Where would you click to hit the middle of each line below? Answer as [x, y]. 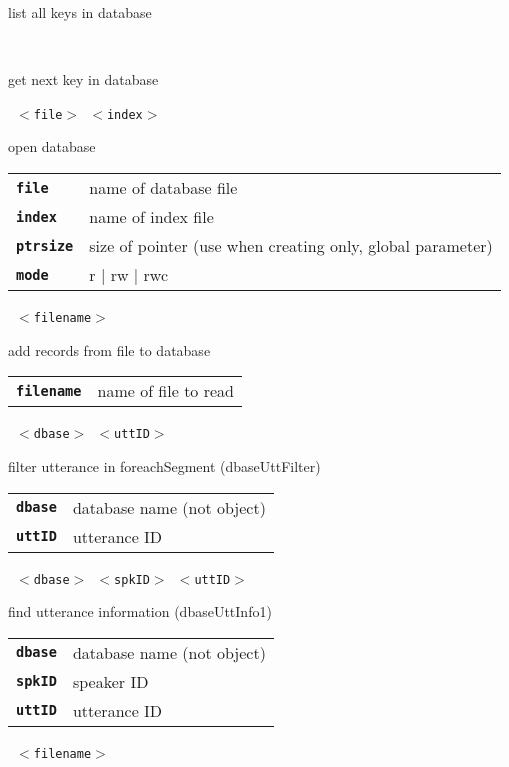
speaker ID [110, 681]
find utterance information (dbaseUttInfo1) [140, 611]
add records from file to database [109, 349]
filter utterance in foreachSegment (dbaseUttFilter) [164, 465]
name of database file [163, 188]
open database [52, 146]
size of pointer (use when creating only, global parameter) [291, 246]
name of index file [151, 217]
